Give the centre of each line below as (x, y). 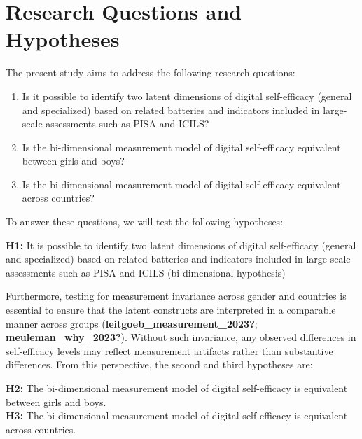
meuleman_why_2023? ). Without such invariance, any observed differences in (181, 337)
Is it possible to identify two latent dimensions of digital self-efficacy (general (187, 96)
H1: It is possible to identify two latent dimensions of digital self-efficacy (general (181, 245)
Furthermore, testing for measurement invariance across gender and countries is (176, 296)
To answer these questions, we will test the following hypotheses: (145, 222)
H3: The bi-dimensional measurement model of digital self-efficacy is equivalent (177, 416)
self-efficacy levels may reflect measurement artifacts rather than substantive (169, 350)
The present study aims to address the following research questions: (151, 72)
